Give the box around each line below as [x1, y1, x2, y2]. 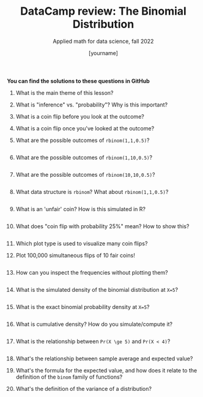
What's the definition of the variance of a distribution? [15, 385, 152, 392]
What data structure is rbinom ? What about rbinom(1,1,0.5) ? [15, 188, 169, 195]
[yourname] [88, 49, 119, 56]
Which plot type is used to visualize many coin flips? [15, 240, 148, 247]
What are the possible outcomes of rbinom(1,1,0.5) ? [15, 136, 150, 144]
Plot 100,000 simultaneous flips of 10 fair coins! [15, 251, 135, 259]
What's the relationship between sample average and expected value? [15, 355, 193, 362]
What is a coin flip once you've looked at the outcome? [15, 124, 155, 132]
